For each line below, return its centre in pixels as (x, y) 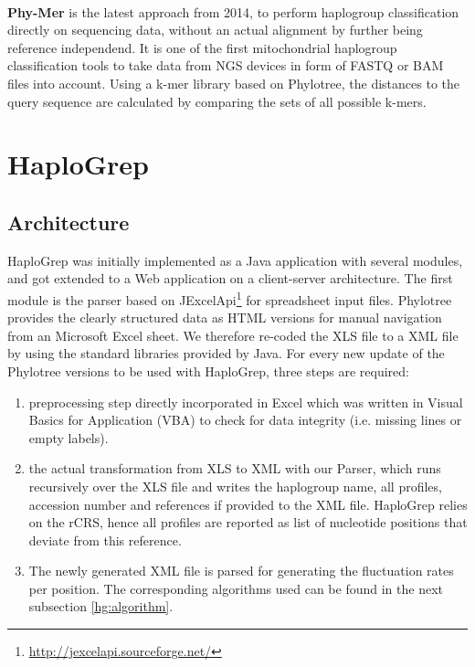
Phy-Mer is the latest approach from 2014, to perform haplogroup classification (233, 11)
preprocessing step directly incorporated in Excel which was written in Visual (246, 402)
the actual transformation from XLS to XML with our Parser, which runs (235, 468)
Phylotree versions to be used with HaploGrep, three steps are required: (209, 371)
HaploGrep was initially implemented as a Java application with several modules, (235, 260)
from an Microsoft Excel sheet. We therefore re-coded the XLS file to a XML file (233, 335)
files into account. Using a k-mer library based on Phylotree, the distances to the (233, 83)
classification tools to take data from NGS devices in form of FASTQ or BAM (226, 65)
